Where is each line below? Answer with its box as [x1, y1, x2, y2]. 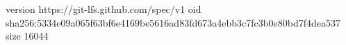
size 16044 [6, 29, 49, 43]
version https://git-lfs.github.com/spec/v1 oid [6, 2, 201, 16]
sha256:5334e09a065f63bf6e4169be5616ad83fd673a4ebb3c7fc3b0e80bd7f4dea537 [6, 15, 340, 29]
